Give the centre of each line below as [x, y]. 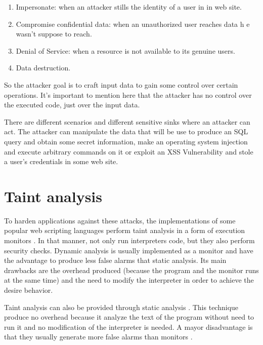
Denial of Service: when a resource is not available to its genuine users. [125, 50]
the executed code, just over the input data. [72, 105]
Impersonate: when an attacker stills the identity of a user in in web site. [129, 7]
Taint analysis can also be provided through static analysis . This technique [121, 307]
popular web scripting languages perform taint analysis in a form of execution [125, 230]
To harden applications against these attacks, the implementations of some [120, 220]
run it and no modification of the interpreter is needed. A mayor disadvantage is [128, 327]
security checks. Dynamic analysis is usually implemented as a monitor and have [129, 250]
